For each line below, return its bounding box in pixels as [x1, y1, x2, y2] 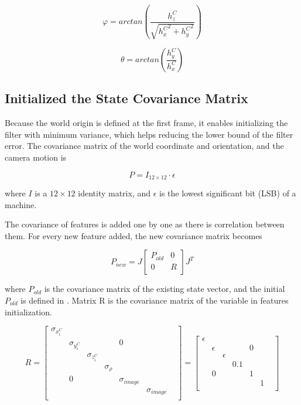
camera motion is [5, 151, 67, 164]
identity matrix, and [78, 187, 151, 199]
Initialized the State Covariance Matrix [5, 89, 248, 107]
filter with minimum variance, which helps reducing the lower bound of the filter [5, 128, 293, 140]
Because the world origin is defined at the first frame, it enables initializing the [5, 117, 288, 129]
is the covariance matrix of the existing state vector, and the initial [44, 283, 285, 295]
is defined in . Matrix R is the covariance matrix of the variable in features [20, 294, 289, 307]
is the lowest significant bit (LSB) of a [159, 187, 296, 199]
